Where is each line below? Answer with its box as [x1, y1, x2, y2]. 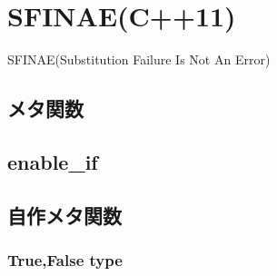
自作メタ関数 [7, 201, 122, 229]
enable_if [7, 147, 98, 175]
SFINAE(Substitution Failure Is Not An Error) [7, 50, 271, 69]
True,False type [7, 248, 123, 271]
